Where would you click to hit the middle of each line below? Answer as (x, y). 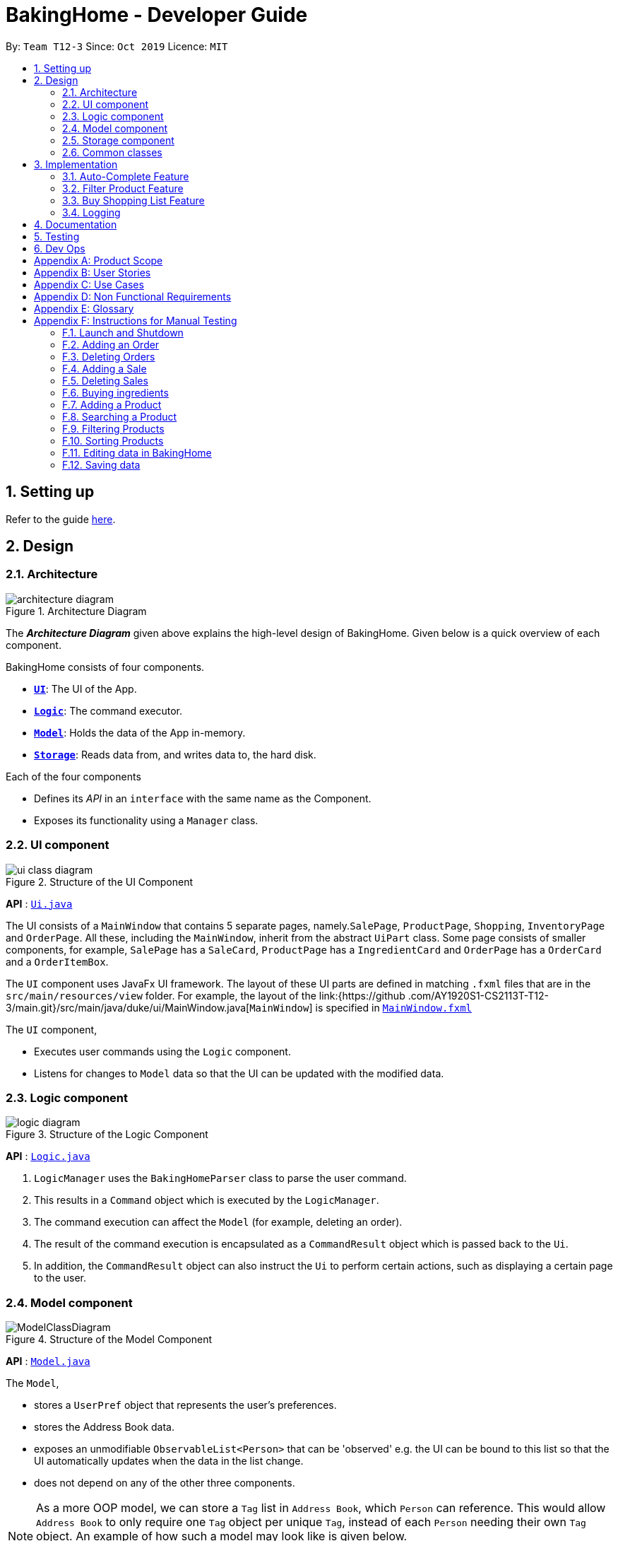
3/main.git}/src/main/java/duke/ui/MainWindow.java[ (128, 1007)
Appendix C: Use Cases (89, 284)
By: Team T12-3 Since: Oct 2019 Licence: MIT (117, 46)
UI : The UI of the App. (85, 689)
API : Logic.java (48, 1156)
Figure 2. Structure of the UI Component (99, 881)
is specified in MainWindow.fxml (394, 1007)
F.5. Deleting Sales (105, 380)
